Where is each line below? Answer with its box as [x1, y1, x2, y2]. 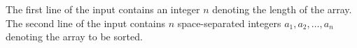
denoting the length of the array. [212, 2, 352, 16]
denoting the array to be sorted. [6, 29, 143, 44]
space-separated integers [177, 15, 281, 30]
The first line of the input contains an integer [6, 2, 200, 16]
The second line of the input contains [6, 15, 166, 30]
